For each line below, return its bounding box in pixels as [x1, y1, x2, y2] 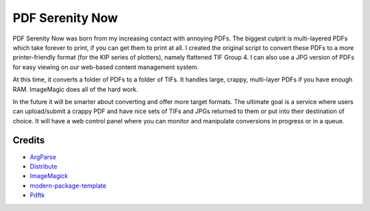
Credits [12, 134, 45, 147]
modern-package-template [29, 182, 107, 190]
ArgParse [29, 153, 56, 161]
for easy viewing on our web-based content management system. [12, 62, 199, 71]
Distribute [29, 162, 58, 171]
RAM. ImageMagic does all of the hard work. [12, 85, 138, 93]
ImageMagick [29, 172, 69, 180]
